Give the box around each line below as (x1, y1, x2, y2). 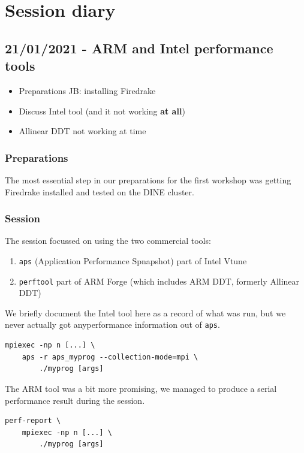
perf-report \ (5, 416, 61, 425)
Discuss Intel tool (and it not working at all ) (19, 104, 185, 117)
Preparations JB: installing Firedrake (19, 84, 156, 96)
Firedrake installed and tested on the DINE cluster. (5, 185, 194, 198)
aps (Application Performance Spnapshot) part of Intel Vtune (19, 254, 247, 267)
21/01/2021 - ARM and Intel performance (5, 38, 273, 57)
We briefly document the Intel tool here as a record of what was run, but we (5, 306, 286, 319)
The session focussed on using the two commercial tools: (5, 234, 211, 247)
